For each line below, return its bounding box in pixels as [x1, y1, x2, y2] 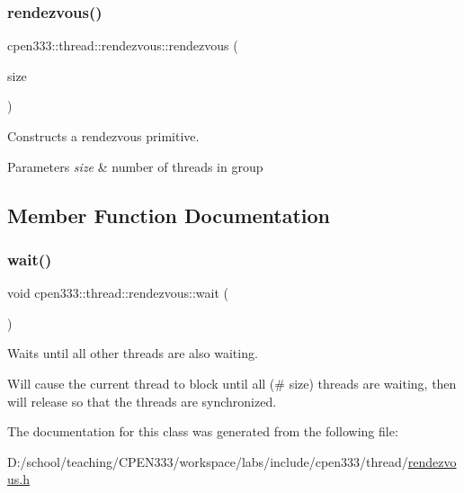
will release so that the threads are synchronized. [7, 391, 277, 410]
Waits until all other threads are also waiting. [7, 344, 258, 363]
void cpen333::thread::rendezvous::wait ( [7, 283, 228, 302]
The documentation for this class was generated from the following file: [7, 422, 398, 441]
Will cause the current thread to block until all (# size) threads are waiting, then [7, 373, 457, 392]
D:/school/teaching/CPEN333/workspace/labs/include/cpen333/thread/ [7, 452, 408, 471]
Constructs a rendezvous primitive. [7, 127, 200, 145]
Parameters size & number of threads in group [7, 157, 263, 175]
